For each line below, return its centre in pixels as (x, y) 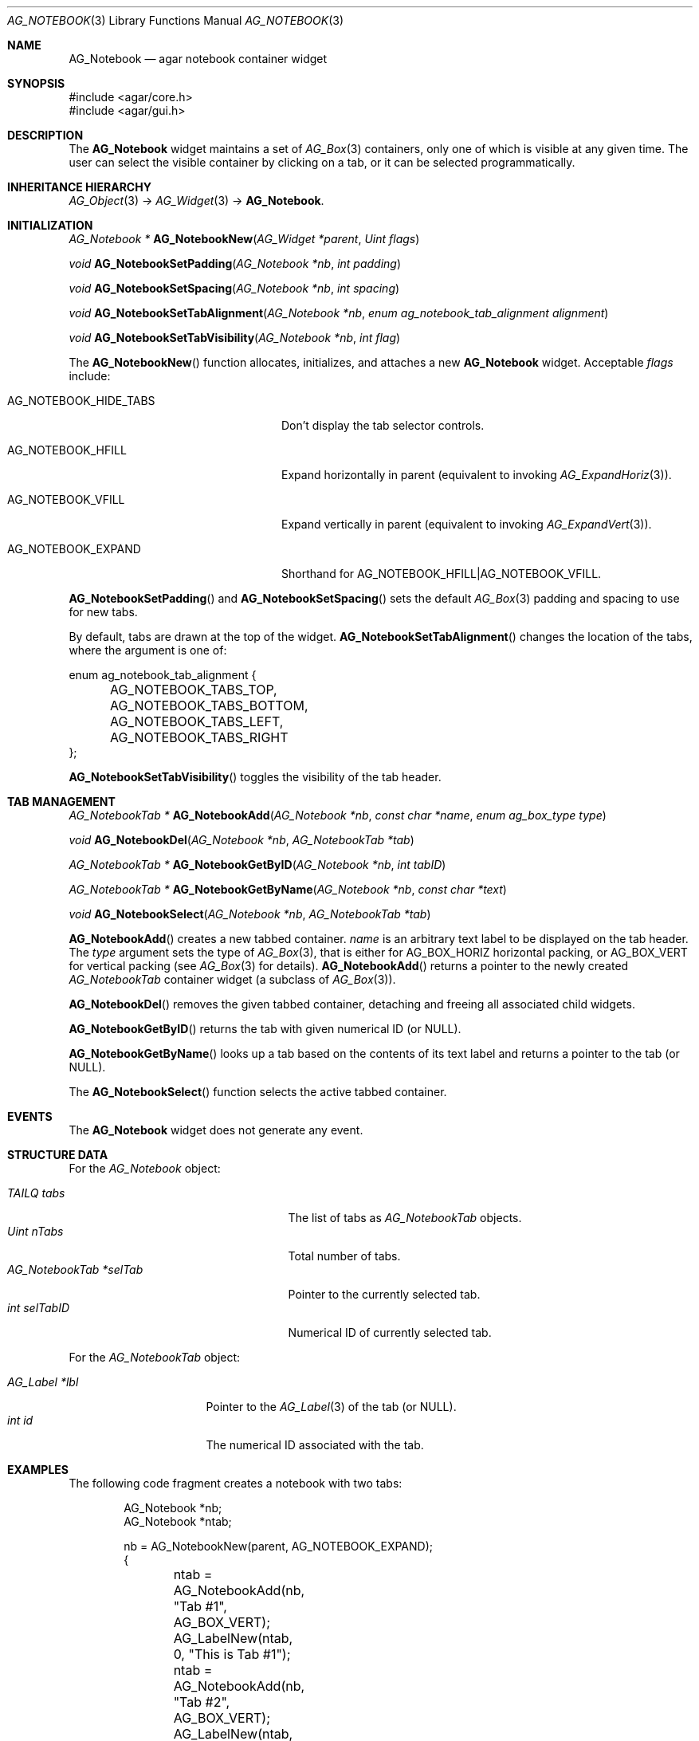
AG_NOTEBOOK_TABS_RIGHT (199, 737)
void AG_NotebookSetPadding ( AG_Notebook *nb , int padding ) (235, 263)
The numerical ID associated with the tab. (315, 1445)
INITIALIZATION (50, 225)
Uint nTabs (35, 1231)
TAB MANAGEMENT (61, 802)
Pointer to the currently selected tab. (384, 1294)
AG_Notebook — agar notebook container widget (198, 59)
